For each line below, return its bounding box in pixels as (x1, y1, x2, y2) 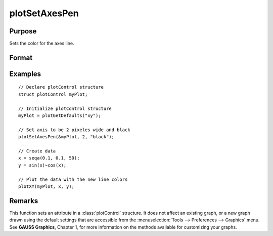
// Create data (18, 148, 56, 154)
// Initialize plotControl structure (18, 105, 112, 111)
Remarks (9, 196, 38, 205)
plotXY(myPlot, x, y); (18, 183, 75, 189)
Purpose (9, 27, 37, 35)
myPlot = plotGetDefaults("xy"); (18, 113, 101, 119)
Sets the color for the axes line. (9, 41, 74, 47)
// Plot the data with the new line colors (18, 176, 128, 182)
